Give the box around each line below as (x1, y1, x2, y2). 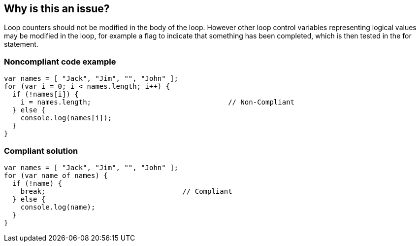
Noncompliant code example (4, 56, 116, 67)
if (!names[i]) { (12, 90, 79, 99)
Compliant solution (4, 145, 78, 156)
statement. (4, 40, 38, 49)
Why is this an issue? (4, 2, 110, 15)
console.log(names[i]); (20, 114, 112, 122)
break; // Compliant (20, 187, 232, 195)
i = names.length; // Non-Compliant (20, 98, 295, 106)
